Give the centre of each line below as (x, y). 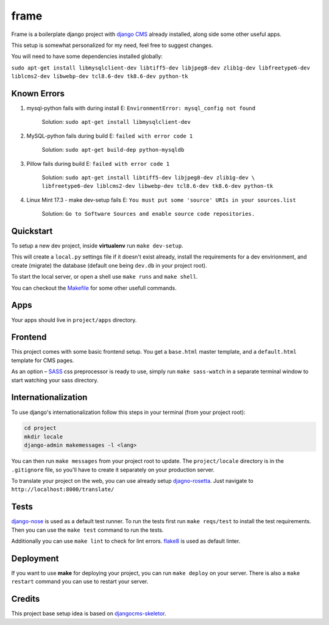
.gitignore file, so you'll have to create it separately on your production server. (113, 470)
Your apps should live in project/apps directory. (74, 320)
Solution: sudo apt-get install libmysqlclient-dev (116, 122)
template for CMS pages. (43, 360)
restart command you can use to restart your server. (80, 582)
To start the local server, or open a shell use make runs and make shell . (104, 277)
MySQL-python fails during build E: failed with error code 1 (110, 136)
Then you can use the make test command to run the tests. (87, 530)
